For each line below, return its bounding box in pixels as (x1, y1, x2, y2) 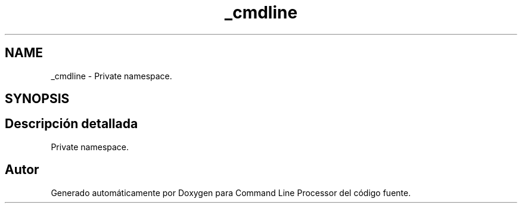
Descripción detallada (5, 116, 138, 132)
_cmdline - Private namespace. (51, 70, 172, 81)
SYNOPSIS (5, 91, 70, 107)
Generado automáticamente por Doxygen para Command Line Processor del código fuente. (51, 187, 411, 198)
